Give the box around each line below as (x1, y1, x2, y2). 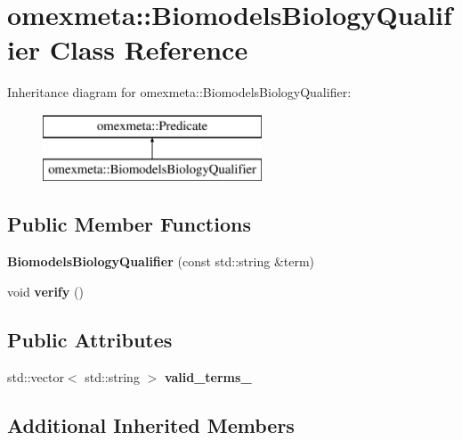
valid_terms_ (164, 367, 252, 386)
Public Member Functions (7, 210, 251, 238)
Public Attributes (7, 325, 173, 353)
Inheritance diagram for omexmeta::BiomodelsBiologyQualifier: (7, 83, 352, 102)
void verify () (7, 281, 84, 300)
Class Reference (49, 31, 248, 68)
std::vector (7, 367, 64, 386)
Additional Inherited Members (7, 411, 295, 438)
